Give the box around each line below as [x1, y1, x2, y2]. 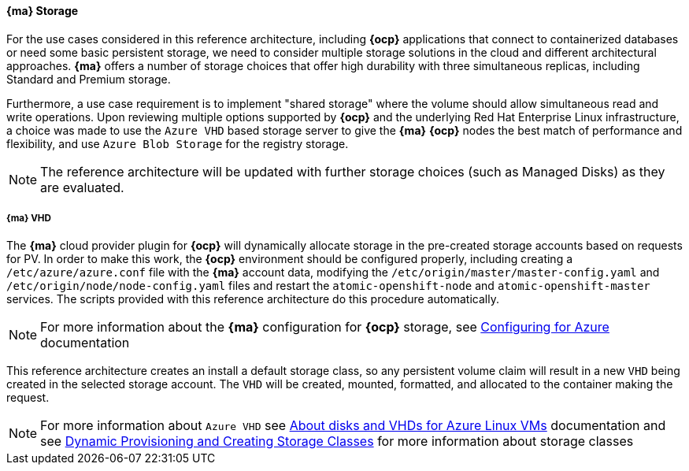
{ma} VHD [6, 213, 51, 224]
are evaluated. [40, 179, 124, 195]
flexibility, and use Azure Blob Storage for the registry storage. [6, 136, 349, 150]
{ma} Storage [6, 4, 79, 17]
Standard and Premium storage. [6, 72, 171, 86]
